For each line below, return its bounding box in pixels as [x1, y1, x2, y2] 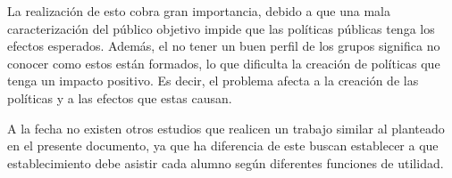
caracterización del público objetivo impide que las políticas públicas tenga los [7, 19, 435, 37]
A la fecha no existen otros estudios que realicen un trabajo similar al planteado [7, 118, 445, 137]
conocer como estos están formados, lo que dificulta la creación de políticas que [7, 53, 440, 72]
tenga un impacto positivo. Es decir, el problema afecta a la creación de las [7, 71, 419, 90]
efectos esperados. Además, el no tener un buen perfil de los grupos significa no [7, 36, 440, 55]
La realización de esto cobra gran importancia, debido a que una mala [7, 2, 390, 20]
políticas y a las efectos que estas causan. [7, 88, 232, 107]
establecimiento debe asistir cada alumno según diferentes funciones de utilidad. [7, 153, 444, 172]
